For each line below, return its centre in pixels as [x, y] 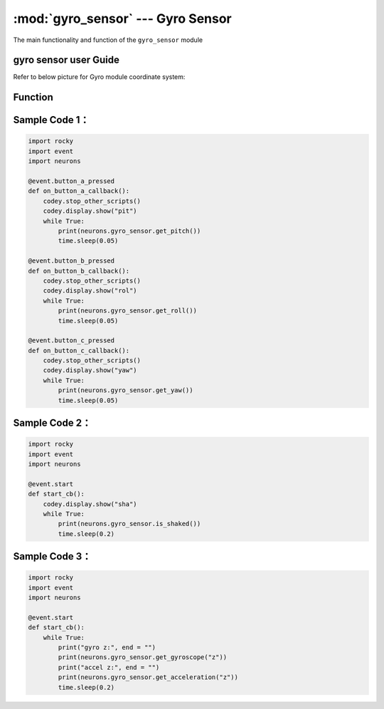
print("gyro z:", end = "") [107, 647]
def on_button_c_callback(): [79, 350]
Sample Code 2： [52, 423]
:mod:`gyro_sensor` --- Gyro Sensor [122, 19]
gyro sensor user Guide [66, 60]
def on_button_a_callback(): [79, 191]
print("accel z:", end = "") [109, 667]
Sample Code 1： [51, 120]
